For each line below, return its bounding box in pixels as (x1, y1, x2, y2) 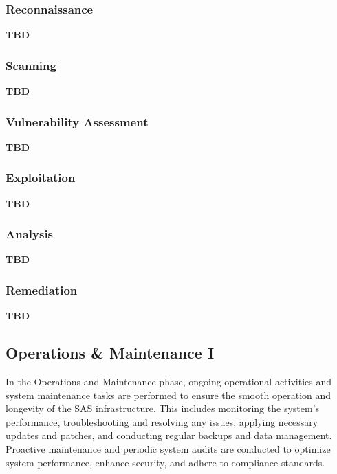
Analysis (6, 225, 54, 242)
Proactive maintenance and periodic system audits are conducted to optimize (6, 442, 331, 456)
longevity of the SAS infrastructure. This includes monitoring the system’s (6, 401, 320, 416)
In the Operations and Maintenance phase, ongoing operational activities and (6, 374, 332, 389)
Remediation (6, 281, 78, 298)
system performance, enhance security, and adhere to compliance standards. (6, 455, 325, 469)
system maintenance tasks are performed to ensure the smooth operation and (6, 387, 331, 402)
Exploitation (6, 169, 76, 186)
